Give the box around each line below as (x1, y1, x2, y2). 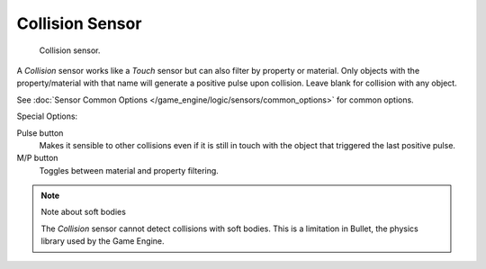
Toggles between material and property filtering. (39, 165, 220, 175)
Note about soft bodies (40, 207, 126, 218)
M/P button (16, 153, 58, 164)
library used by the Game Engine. (40, 236, 165, 247)
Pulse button (16, 127, 64, 139)
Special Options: (16, 111, 78, 121)
